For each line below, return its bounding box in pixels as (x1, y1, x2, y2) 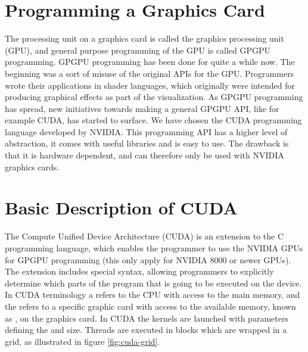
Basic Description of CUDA (5, 195, 238, 220)
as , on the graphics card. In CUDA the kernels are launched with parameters (5, 311, 288, 324)
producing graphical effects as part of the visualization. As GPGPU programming (5, 91, 303, 103)
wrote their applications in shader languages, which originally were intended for (5, 79, 295, 91)
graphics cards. (5, 160, 60, 173)
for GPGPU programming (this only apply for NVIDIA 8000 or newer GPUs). (5, 253, 291, 266)
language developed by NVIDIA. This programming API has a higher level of (5, 125, 288, 138)
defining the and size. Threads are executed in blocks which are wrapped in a (5, 323, 287, 336)
